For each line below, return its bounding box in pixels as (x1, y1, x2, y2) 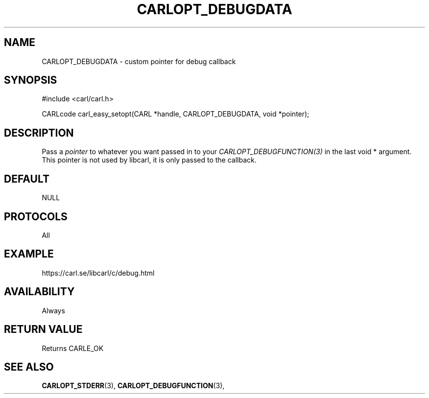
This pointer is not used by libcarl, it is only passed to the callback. (42, 156, 257, 164)
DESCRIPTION (4, 126, 74, 139)
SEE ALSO (4, 360, 54, 373)
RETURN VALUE (4, 323, 83, 336)
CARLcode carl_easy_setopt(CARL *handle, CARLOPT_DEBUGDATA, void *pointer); (42, 110, 310, 118)
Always (42, 306, 65, 315)
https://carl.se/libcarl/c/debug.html (42, 268, 155, 277)
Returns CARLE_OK (42, 344, 104, 352)
